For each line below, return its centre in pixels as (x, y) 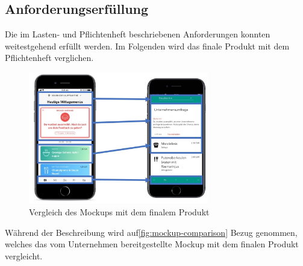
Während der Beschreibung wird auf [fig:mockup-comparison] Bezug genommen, (151, 232)
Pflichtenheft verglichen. (49, 58)
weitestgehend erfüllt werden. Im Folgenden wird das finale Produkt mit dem (147, 46)
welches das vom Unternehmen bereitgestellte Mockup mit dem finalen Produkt (152, 244)
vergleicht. (24, 255)
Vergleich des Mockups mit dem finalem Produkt (119, 212)
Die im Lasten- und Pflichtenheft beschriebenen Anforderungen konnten (138, 34)
